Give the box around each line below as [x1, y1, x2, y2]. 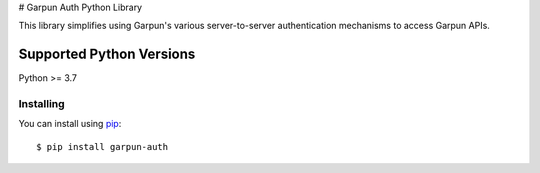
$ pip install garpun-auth [36, 141, 169, 152]
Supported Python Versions [18, 46, 196, 63]
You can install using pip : [18, 118, 122, 130]
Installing [18, 97, 65, 111]
